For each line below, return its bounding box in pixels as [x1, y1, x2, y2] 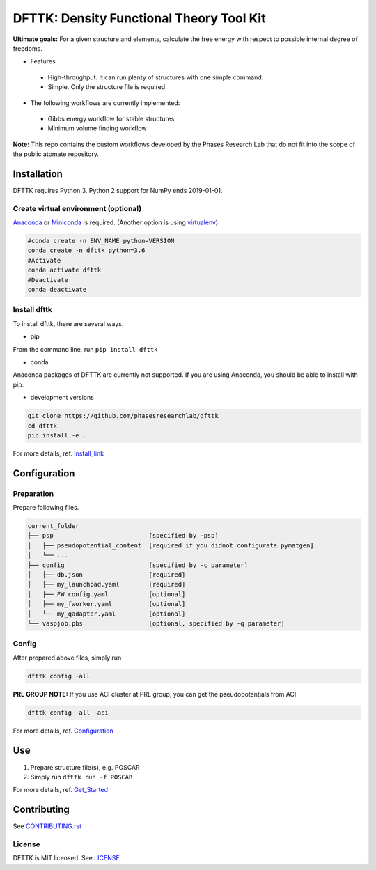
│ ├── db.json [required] [27, 570, 186, 578]
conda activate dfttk [27, 266, 102, 274]
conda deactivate [27, 286, 87, 294]
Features [30, 57, 56, 65]
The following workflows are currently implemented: [30, 98, 180, 107]
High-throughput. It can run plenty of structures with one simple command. [47, 73, 264, 81]
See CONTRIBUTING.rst [13, 822, 82, 830]
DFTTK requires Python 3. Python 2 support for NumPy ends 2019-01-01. [13, 186, 223, 194]
